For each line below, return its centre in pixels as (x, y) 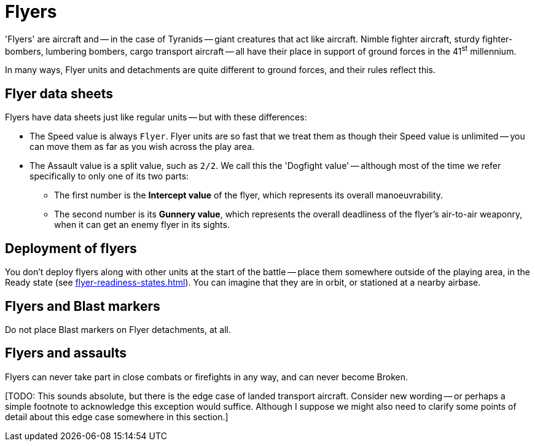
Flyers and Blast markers (83, 306)
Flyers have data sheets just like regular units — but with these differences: (156, 117)
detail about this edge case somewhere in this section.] (117, 417)
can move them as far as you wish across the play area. (142, 147)
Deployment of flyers (71, 248)
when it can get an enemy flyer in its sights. (142, 225)
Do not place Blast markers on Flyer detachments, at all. (118, 329)
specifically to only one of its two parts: (109, 176)
